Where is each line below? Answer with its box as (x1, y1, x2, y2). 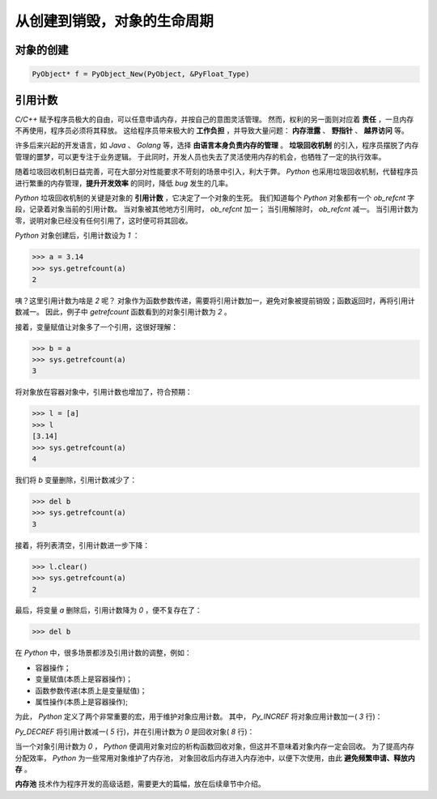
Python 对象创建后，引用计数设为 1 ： (15, 231, 141, 241)
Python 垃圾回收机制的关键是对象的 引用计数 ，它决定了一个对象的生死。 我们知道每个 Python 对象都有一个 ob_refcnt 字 (15, 193, 415, 203)
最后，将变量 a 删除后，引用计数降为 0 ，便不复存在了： (15, 605, 202, 615)
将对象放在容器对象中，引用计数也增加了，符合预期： (15, 387, 193, 397)
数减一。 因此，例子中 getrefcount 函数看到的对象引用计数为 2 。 (15, 307, 231, 317)
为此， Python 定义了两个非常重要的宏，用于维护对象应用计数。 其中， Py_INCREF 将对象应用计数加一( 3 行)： (15, 711, 383, 721)
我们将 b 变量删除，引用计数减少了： (15, 475, 138, 485)
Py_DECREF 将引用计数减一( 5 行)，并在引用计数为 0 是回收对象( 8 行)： (15, 726, 255, 737)
